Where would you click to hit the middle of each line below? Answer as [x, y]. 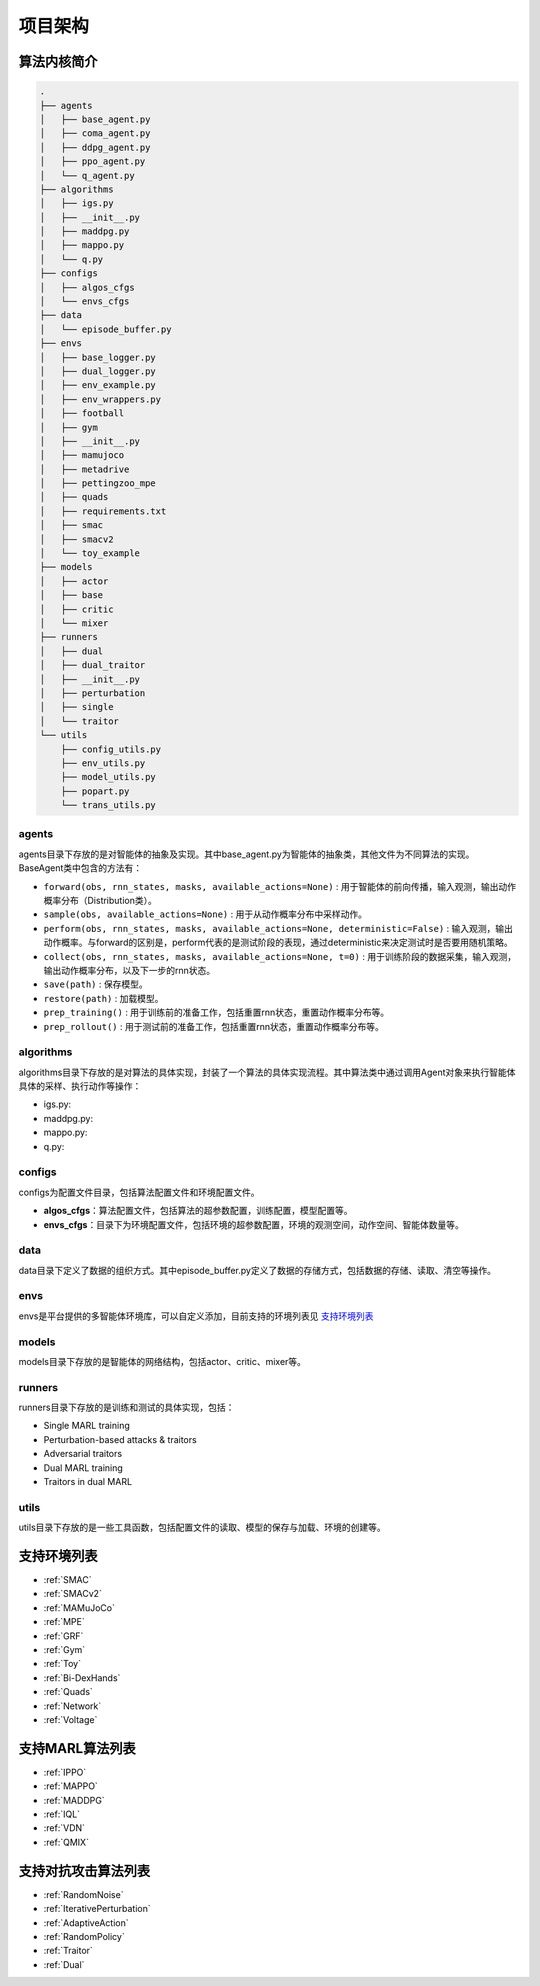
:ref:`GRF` [63, 1636]
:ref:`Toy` [62, 1664]
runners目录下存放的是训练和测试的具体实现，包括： [126, 1407]
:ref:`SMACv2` [72, 1594]
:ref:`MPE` [64, 1622]
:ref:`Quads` [68, 1692]
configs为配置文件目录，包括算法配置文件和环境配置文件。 [139, 1192]
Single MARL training [86, 1426]
